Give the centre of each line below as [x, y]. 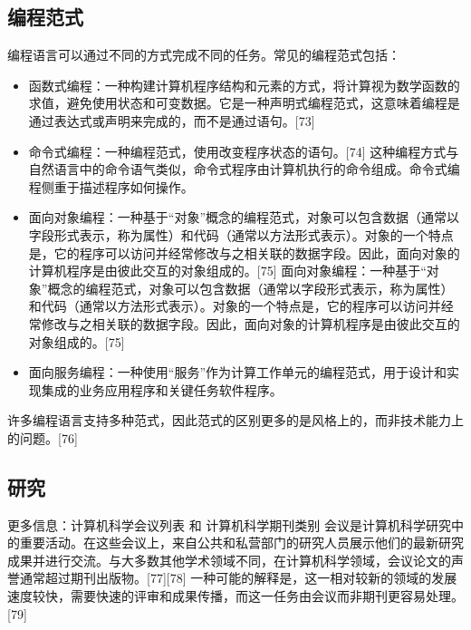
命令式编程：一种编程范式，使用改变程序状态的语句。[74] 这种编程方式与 [244, 151]
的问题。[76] [43, 437]
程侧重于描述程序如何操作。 [111, 186]
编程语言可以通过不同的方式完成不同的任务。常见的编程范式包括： [204, 55]
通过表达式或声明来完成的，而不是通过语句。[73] [172, 120]
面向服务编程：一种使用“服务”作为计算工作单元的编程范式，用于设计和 [238, 372]
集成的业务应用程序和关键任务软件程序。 [162, 389]
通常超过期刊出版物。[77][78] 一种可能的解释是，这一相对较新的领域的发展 [238, 578]
